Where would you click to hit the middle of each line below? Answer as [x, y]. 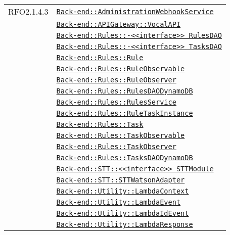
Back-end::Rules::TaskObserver [116, 147]
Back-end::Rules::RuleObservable [121, 69]
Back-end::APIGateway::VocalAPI [119, 24]
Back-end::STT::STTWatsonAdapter [121, 180]
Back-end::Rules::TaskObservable [121, 135]
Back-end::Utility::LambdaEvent [119, 202]
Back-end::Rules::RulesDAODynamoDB [125, 91]
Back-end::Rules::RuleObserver [116, 80]
